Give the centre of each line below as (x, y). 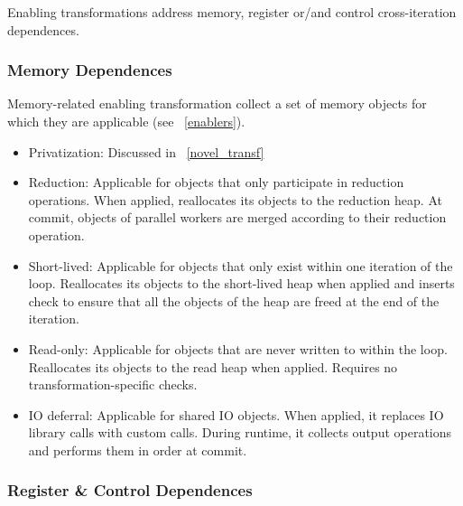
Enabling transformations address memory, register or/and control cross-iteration (232, 12)
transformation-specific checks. (113, 384)
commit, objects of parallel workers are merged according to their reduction (237, 217)
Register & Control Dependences (130, 490)
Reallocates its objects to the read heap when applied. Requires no (213, 366)
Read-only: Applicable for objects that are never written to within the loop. (238, 348)
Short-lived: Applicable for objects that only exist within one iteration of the (241, 265)
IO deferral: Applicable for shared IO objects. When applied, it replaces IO (236, 414)
